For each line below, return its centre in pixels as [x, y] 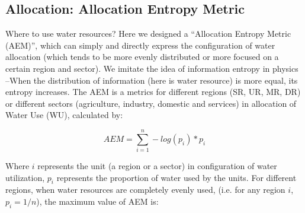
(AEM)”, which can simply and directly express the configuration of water [140, 45]
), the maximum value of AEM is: [97, 201]
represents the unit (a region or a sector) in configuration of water [157, 166]
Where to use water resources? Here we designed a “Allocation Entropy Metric [148, 34]
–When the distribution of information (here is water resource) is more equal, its [152, 80]
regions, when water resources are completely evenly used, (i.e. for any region [145, 190]
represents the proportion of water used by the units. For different [176, 177]
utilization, [25, 177]
